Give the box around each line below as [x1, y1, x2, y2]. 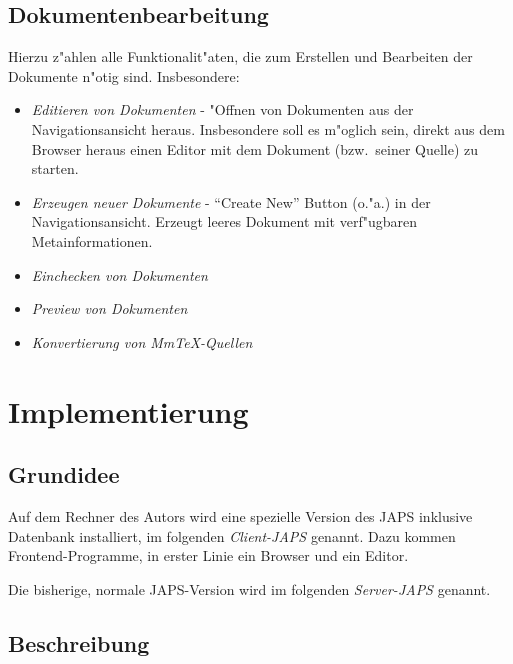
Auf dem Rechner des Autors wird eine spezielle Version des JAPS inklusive [8, 505, 473, 526]
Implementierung [8, 390, 249, 431]
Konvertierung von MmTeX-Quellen [31, 331, 253, 352]
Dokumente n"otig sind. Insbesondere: [8, 65, 240, 86]
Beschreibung [8, 627, 150, 658]
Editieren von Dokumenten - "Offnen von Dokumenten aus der [31, 99, 414, 120]
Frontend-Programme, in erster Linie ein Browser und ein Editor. [8, 545, 409, 566]
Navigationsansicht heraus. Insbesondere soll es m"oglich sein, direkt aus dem [31, 118, 505, 139]
